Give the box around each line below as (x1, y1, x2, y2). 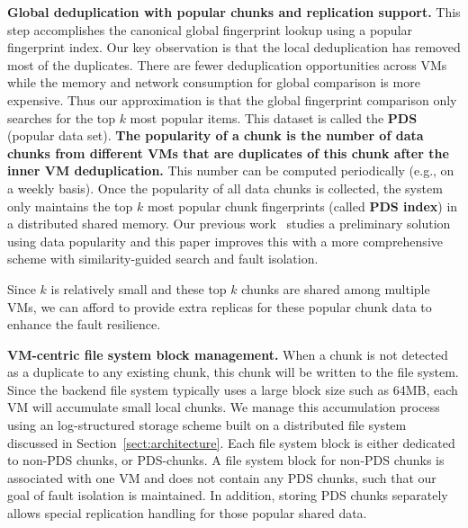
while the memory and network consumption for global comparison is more (7, 73, 420, 92)
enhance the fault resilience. (7, 315, 161, 334)
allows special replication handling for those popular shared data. (7, 504, 367, 523)
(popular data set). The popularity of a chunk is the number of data (7, 126, 424, 145)
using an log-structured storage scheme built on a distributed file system (7, 416, 407, 434)
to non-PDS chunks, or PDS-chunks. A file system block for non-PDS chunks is (7, 451, 445, 470)
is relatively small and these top (50, 279, 227, 298)
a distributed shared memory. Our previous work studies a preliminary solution (7, 214, 451, 233)
